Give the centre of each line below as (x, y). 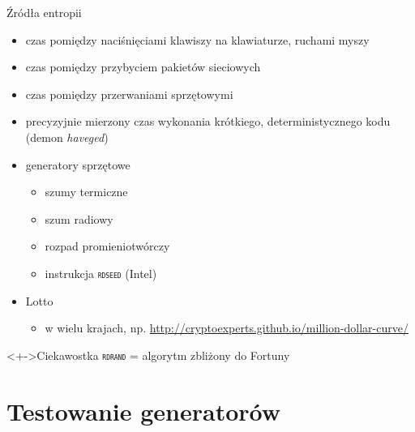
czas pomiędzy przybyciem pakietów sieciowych (143, 67)
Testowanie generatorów (144, 411)
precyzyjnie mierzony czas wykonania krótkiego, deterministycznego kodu (208, 121)
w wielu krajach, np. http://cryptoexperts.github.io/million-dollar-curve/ (227, 328)
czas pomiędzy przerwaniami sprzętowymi (129, 94)
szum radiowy (79, 218)
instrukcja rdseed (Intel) (101, 273)
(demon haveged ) (67, 137)
